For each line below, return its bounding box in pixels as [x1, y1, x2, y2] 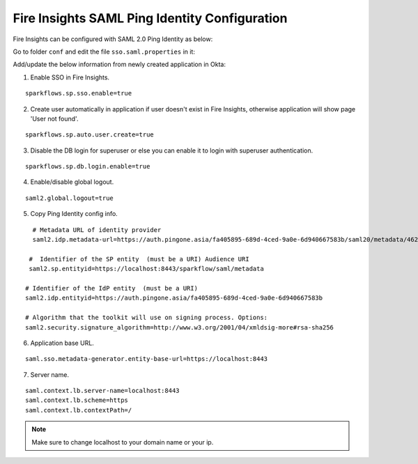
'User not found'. [30, 114, 79, 123]
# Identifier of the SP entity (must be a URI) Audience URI [29, 255, 250, 263]
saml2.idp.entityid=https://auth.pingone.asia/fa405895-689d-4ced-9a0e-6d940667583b [25, 294, 323, 302]
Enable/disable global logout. [30, 178, 114, 186]
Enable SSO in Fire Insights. [30, 73, 110, 82]
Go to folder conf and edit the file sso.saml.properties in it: [13, 47, 195, 56]
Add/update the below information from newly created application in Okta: [13, 60, 226, 69]
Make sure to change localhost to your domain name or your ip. [31, 438, 214, 446]
